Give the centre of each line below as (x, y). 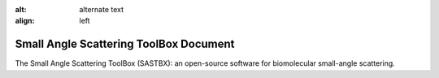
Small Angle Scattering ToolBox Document (125, 44)
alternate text (102, 9)
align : (25, 21)
